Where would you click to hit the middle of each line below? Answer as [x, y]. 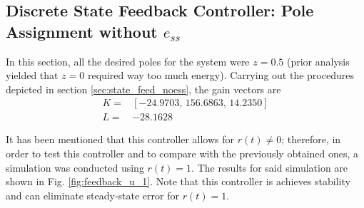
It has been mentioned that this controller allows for [120, 139]
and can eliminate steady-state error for [92, 195]
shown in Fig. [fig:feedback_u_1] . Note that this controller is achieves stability [178, 181]
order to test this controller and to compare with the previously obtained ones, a [182, 154]
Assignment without [82, 31]
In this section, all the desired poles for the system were [128, 61]
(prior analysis [318, 61]
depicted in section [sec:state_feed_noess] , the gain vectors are [143, 89]
